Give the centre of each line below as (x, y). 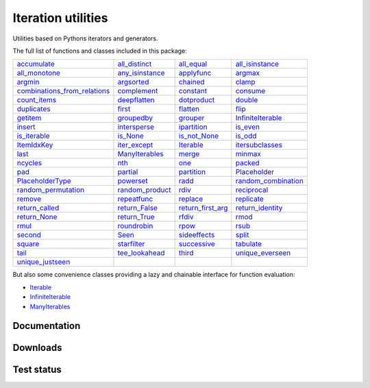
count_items (37, 100)
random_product (144, 190)
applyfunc (195, 73)
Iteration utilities (60, 18)
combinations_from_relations (63, 91)
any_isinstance (141, 73)
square (28, 244)
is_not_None (199, 136)
